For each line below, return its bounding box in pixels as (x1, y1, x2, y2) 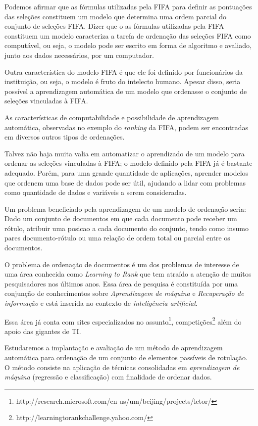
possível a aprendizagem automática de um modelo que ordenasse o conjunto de (4, 86, 247, 96)
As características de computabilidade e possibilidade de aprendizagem (4, 112, 219, 122)
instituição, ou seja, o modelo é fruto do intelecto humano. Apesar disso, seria (4, 76, 241, 87)
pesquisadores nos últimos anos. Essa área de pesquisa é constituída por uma (4, 278, 238, 288)
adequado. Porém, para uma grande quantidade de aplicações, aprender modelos (4, 167, 249, 178)
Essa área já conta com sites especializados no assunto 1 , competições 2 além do (4, 315, 242, 327)
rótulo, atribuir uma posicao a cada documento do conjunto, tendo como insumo (4, 223, 249, 233)
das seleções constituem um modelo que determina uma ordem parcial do (4, 11, 226, 21)
